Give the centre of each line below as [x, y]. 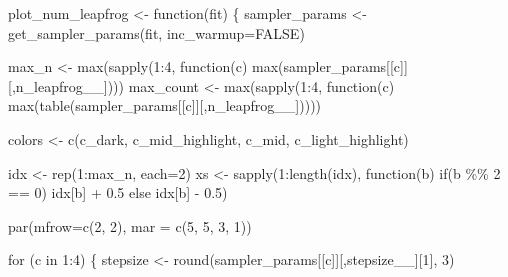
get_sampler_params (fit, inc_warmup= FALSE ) [156, 32]
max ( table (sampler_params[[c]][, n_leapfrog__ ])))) [165, 105]
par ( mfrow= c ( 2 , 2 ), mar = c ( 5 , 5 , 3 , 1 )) [130, 225]
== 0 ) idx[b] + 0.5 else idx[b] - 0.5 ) [118, 192]
